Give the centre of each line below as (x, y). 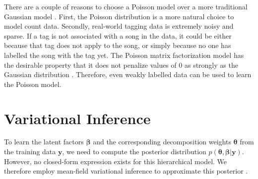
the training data (30, 152)
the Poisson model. (33, 84)
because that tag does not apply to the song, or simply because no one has (118, 45)
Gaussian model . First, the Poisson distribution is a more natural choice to (119, 16)
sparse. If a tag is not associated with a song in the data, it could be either (118, 35)
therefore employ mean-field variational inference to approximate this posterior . (126, 171)
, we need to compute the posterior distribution (134, 152)
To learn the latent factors (44, 142)
